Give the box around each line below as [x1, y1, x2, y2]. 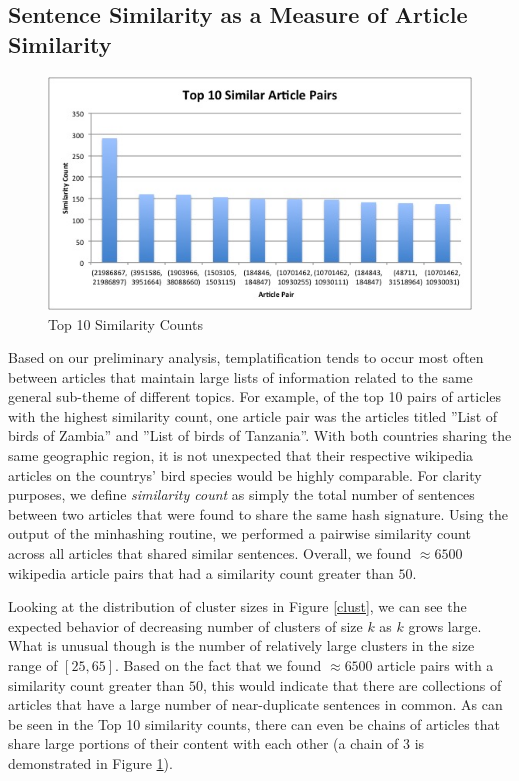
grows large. [408, 615, 482, 636]
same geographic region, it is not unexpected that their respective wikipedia [8, 445, 474, 466]
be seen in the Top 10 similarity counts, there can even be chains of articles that [8, 713, 501, 734]
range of [8, 655, 58, 675]
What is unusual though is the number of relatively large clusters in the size [8, 635, 475, 656]
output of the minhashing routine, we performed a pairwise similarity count [8, 523, 471, 544]
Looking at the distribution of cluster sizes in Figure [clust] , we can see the [8, 596, 467, 617]
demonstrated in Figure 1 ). [8, 752, 173, 773]
